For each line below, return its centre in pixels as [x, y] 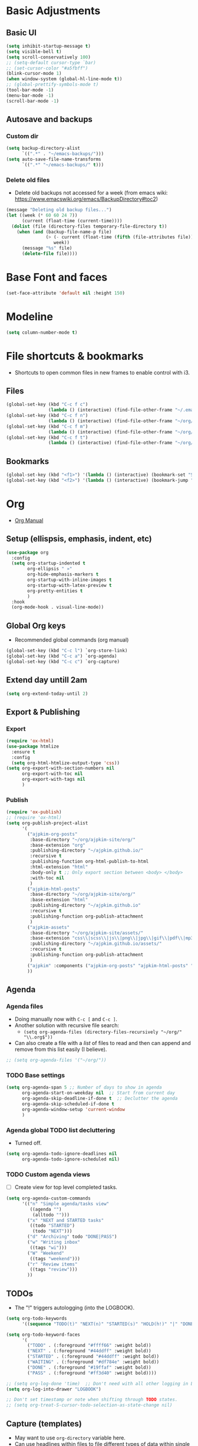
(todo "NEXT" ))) [52, 1231]
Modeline [29, 316]
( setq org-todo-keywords [37, 1318]
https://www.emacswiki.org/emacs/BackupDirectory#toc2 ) [86, 199]
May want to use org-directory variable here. [70, 1438]
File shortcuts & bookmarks [75, 356]
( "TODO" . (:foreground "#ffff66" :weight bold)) [89, 1346]
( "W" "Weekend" [46, 1253]
